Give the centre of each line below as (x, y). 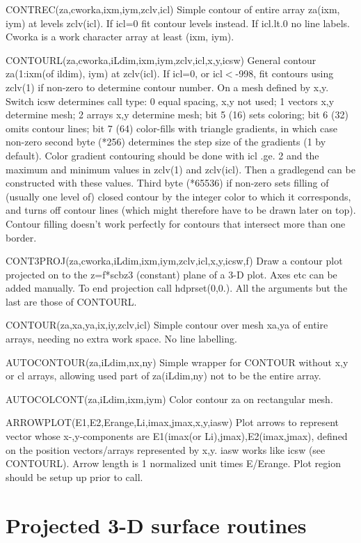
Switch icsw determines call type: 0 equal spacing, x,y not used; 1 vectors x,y (170, 101)
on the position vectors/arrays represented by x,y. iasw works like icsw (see (166, 449)
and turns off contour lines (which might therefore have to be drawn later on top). (181, 210)
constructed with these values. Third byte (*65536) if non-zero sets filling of (167, 183)
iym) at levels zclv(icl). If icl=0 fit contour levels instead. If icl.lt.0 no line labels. (178, 23)
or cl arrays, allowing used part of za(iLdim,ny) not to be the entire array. (163, 376)
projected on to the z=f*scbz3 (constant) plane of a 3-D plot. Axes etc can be (171, 274)
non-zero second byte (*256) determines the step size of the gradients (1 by (166, 142)
